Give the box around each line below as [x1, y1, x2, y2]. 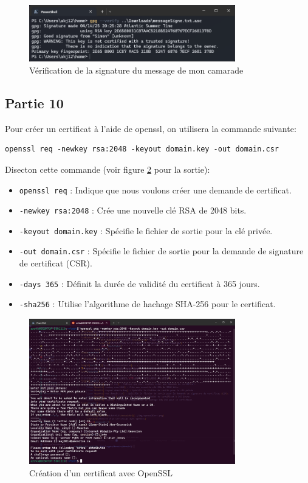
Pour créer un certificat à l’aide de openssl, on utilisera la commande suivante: [5, 122, 296, 134]
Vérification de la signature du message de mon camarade [29, 63, 244, 76]
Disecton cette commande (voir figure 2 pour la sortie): [5, 162, 210, 175]
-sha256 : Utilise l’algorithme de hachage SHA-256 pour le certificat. [19, 297, 276, 310]
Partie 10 [5, 93, 64, 112]
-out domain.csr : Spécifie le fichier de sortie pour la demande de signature [19, 245, 304, 257]
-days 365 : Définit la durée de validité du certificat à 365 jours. [19, 277, 260, 290]
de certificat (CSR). [19, 257, 92, 269]
